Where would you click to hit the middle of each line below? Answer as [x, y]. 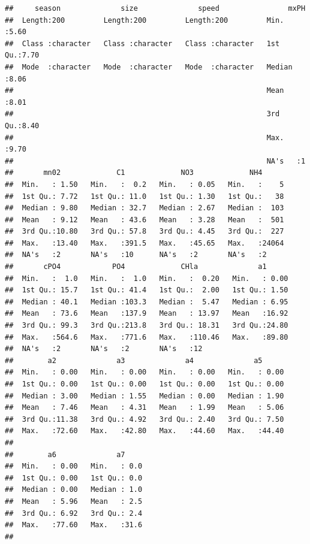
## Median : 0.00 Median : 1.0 [74, 490]
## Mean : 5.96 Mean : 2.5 [74, 501]
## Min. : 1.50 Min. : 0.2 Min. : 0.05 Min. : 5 [145, 184]
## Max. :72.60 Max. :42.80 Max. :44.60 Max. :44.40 [145, 431]
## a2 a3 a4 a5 [134, 360]
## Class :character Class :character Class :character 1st [142, 43]
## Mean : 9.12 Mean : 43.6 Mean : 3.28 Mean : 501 [145, 220]
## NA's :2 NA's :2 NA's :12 [104, 349]
